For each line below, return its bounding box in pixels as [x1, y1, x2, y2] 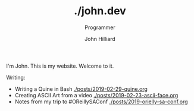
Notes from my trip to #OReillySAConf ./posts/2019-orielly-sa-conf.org [14, 98, 189, 105]
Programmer [84, 24, 116, 31]
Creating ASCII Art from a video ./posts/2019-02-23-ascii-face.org [14, 91, 179, 99]
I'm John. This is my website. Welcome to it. [6, 62, 114, 69]
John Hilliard [84, 35, 116, 42]
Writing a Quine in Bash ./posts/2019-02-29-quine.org [14, 85, 148, 93]
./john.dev [74, 4, 126, 18]
